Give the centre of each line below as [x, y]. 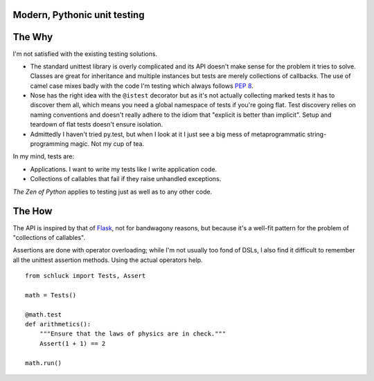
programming [50, 144]
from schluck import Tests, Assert [86, 276]
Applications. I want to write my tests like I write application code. [124, 169]
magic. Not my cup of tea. [107, 144]
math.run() [44, 363]
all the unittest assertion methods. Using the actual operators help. [108, 260]
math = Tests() [51, 295]
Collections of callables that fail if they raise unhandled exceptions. [126, 179]
